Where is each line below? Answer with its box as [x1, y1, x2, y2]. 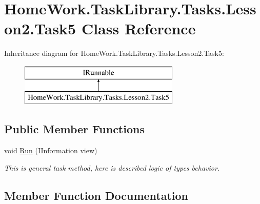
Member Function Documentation [4, 187, 189, 203]
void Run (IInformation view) [4, 145, 97, 156]
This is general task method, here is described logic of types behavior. [4, 162, 220, 173]
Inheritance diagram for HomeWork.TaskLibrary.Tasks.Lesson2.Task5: [4, 48, 224, 58]
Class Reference [81, 18, 196, 39]
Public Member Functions [4, 121, 145, 137]
